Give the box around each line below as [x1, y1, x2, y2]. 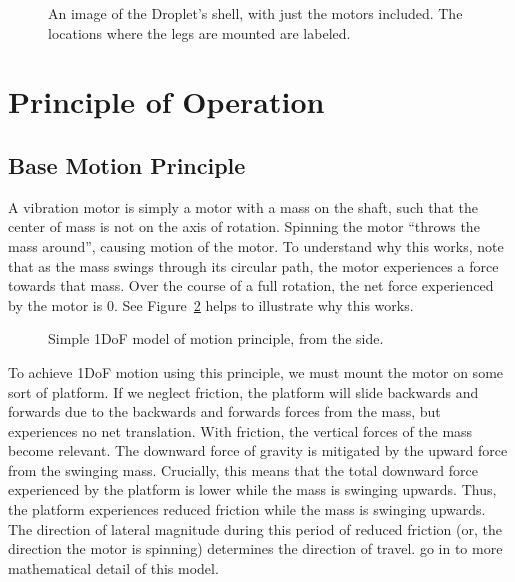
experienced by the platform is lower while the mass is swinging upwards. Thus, [8, 479, 497, 500]
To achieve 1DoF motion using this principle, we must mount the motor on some [8, 361, 504, 382]
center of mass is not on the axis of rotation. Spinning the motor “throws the [8, 216, 480, 237]
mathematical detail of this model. [8, 557, 219, 578]
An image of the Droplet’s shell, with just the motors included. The [48, 3, 463, 23]
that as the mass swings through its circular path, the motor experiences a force [8, 255, 499, 276]
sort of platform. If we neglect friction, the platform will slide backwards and [8, 381, 479, 402]
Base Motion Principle [8, 149, 246, 180]
